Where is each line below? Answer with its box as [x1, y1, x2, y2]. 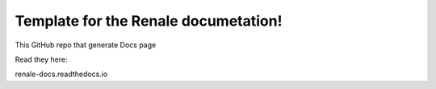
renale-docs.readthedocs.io [15, 69, 108, 79]
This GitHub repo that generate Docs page [15, 40, 157, 50]
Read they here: [15, 55, 68, 64]
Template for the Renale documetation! [15, 12, 283, 30]
